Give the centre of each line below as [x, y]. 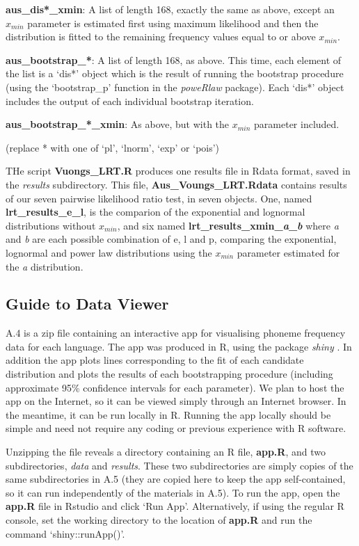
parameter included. [297, 124]
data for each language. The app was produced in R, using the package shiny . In [179, 346]
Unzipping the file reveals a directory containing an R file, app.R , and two [166, 452]
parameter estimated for [288, 252]
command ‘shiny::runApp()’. [65, 533]
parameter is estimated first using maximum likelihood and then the [173, 23]
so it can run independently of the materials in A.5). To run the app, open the [173, 492]
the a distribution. [45, 266]
